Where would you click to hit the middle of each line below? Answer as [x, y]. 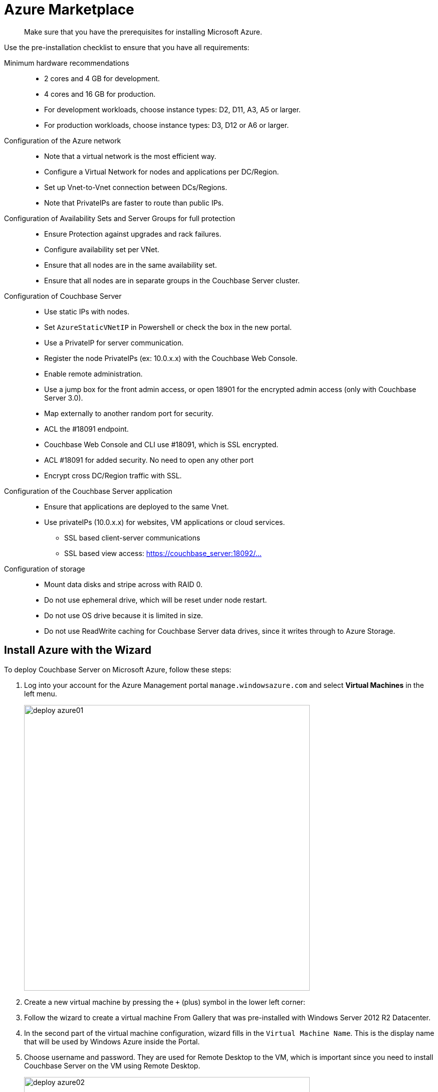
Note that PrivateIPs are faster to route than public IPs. [134, 203]
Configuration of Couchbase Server [63, 296]
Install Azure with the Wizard [78, 650]
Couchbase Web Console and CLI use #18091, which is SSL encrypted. [161, 444]
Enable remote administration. [93, 374]
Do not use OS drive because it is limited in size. [124, 615]
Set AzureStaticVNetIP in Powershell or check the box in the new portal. [168, 327]
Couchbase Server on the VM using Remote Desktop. [112, 1065]
